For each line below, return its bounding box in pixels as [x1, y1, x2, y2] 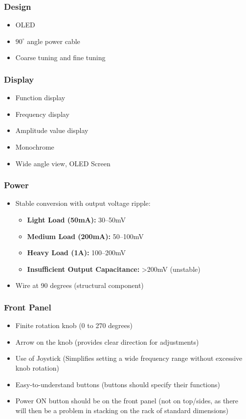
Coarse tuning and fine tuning [15, 52, 106, 63]
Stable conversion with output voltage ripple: [15, 198, 151, 208]
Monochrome [15, 142, 54, 152]
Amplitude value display [15, 125, 89, 135]
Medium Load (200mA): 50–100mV [27, 231, 144, 241]
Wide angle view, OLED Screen [15, 158, 111, 168]
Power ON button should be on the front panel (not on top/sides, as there [15, 396, 239, 406]
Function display [15, 92, 66, 103]
